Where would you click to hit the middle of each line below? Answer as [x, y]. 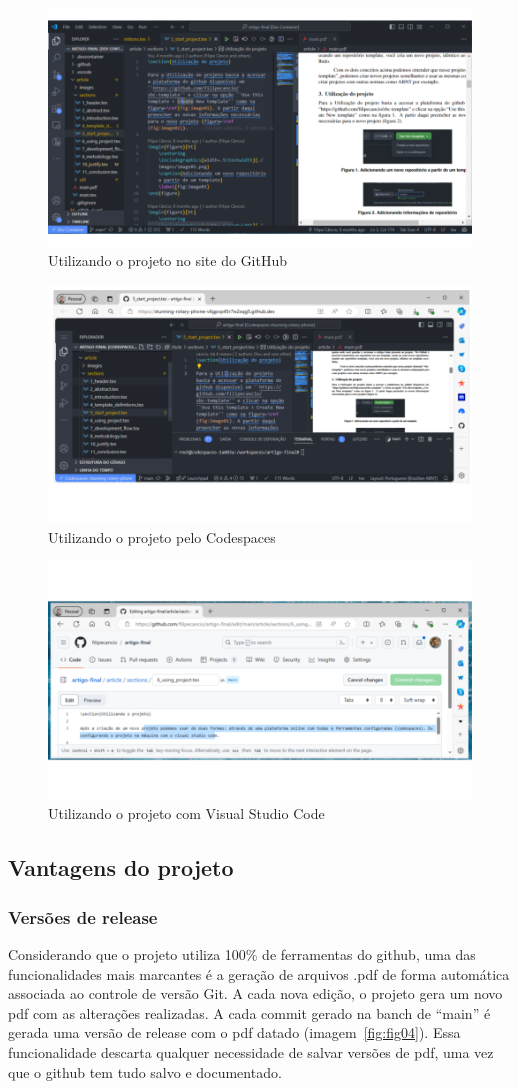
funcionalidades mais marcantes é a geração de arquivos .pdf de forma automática [259, 973]
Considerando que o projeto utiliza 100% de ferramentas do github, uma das [242, 954]
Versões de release [83, 916]
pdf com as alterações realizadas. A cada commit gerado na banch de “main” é [249, 1012]
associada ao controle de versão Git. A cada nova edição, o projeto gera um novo [255, 993]
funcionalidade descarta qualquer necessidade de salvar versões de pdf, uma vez [251, 1052]
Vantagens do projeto [121, 867]
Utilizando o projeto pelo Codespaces [162, 536]
